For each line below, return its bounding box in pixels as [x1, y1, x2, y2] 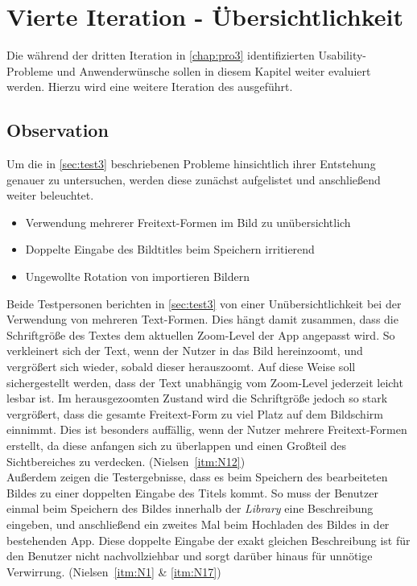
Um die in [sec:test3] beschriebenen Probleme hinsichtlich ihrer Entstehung [6, 155, 376, 172]
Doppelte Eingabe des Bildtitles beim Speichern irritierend [25, 241, 315, 258]
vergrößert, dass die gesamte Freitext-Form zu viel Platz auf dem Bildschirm [6, 405, 383, 422]
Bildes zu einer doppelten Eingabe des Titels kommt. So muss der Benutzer [6, 484, 378, 501]
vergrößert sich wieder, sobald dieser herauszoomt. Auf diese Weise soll [6, 358, 356, 375]
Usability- [318, 47, 367, 64]
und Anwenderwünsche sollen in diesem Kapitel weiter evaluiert [56, 62, 371, 79]
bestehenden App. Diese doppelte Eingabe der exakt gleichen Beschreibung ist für [6, 531, 411, 548]
